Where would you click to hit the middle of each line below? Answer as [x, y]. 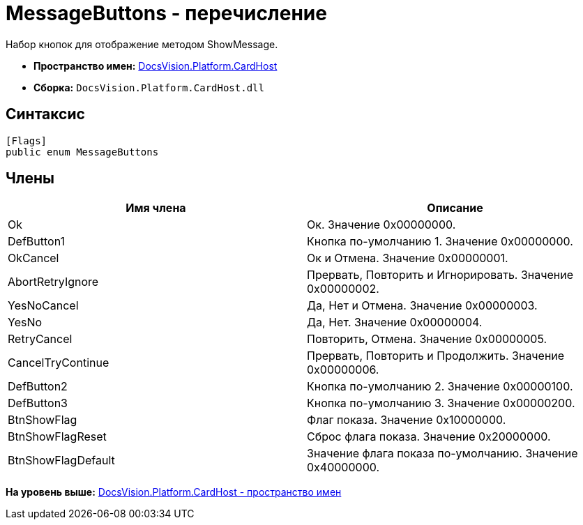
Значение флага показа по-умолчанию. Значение [442, 454]
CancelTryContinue [59, 363]
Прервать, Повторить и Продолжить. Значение [436, 356]
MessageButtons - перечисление [166, 13]
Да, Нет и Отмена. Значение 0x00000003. [422, 306]
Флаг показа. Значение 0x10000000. [407, 420]
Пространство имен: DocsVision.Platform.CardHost [156, 66]
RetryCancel [40, 339]
